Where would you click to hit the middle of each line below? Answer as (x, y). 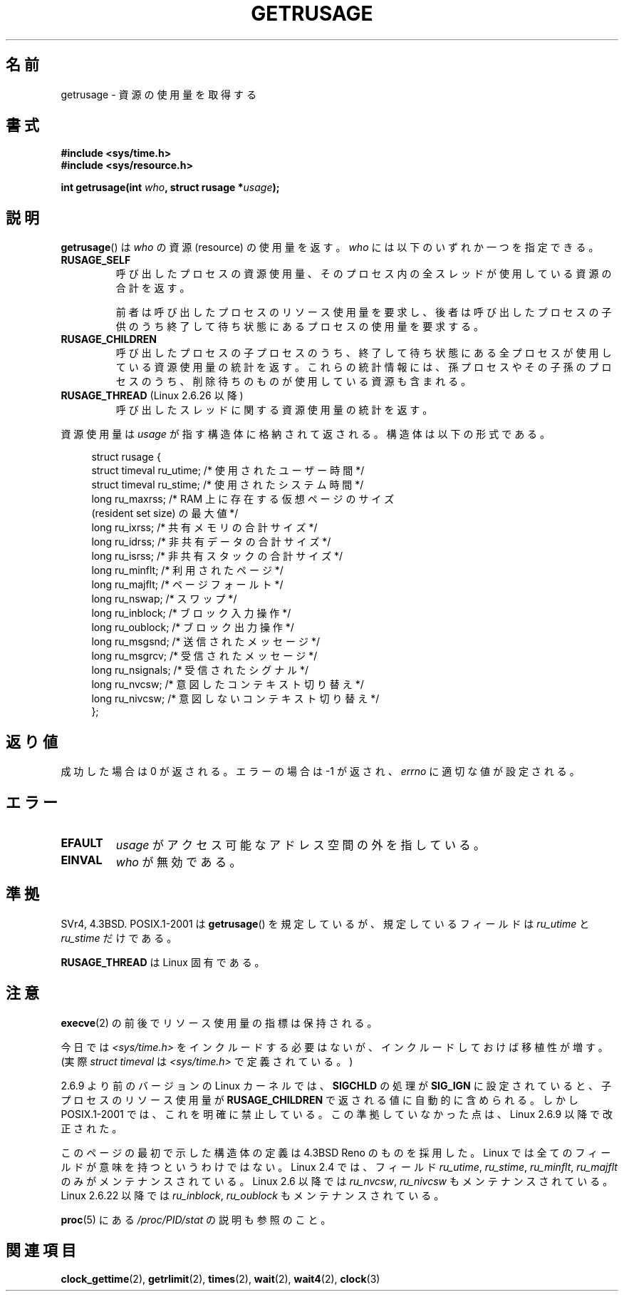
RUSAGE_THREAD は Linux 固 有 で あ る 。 (163, 962)
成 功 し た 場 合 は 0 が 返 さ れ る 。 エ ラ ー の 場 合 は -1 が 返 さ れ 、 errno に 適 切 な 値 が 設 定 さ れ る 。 (320, 771)
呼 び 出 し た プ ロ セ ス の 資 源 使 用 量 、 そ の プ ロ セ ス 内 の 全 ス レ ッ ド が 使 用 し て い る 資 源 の (364, 274)
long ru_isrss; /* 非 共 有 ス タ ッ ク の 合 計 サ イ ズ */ (217, 556)
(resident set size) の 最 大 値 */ (165, 513)
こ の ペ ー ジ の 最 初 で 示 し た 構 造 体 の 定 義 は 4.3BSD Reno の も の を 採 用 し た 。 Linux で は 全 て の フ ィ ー (336, 1152)
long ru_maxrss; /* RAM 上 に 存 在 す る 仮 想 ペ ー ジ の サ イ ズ (243, 499)
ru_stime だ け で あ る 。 (119, 938)
